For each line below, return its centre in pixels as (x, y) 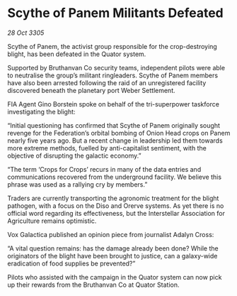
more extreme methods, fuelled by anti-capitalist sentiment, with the (107, 148)
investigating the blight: (41, 111)
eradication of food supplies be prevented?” (71, 263)
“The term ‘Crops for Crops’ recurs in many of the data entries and (104, 169)
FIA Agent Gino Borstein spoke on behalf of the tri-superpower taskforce (113, 104)
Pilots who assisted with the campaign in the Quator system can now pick (115, 277)
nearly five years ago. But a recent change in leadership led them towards (115, 141)
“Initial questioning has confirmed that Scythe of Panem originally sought (114, 125)
